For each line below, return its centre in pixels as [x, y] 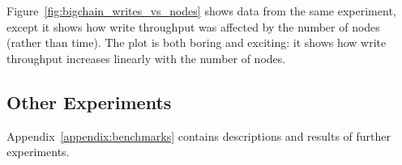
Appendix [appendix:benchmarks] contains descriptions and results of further [199, 135]
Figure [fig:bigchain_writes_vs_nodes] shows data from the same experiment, [201, 11]
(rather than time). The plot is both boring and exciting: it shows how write [197, 42]
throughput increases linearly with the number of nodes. [146, 58]
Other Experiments [89, 102]
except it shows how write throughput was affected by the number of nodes [193, 26]
